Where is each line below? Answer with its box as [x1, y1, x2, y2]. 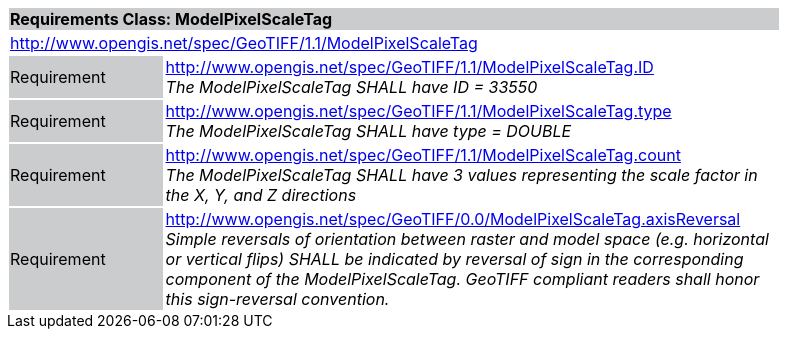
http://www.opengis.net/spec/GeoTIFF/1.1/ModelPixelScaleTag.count [165, 145, 681, 165]
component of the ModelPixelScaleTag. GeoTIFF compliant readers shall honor [165, 269, 760, 289]
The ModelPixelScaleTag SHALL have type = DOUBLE [165, 121, 572, 141]
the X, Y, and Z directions [165, 185, 357, 205]
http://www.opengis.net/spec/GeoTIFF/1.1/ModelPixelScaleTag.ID [165, 57, 654, 77]
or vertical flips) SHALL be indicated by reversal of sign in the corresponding [165, 249, 744, 269]
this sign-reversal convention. [165, 289, 390, 309]
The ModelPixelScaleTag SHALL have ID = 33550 [165, 77, 538, 97]
